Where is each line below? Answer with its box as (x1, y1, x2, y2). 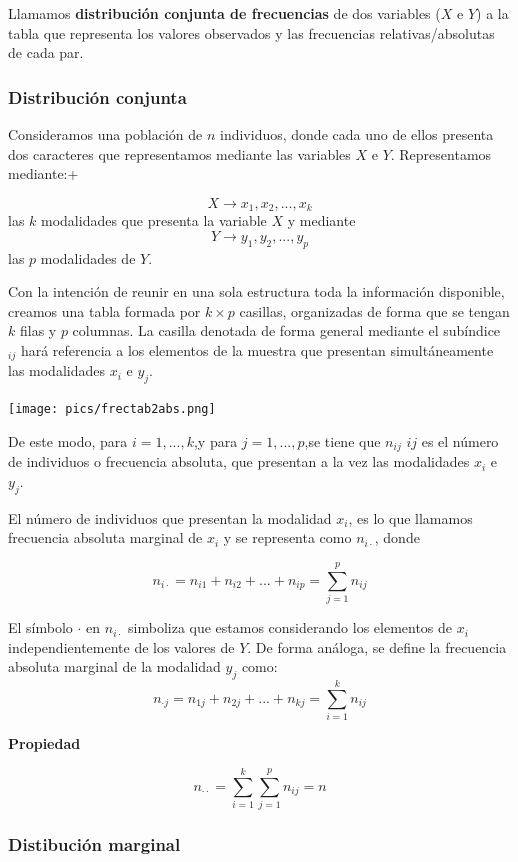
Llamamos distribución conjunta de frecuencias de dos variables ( (8, 3, 441, 23)
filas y (19, 320, 57, 341)
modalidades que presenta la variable (41, 210, 267, 231)
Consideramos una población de (8, 124, 203, 144)
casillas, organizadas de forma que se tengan (239, 300, 510, 321)
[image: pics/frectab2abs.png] (8, 402, 216, 417)
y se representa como (223, 527, 352, 548)
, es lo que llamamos (348, 507, 473, 528)
